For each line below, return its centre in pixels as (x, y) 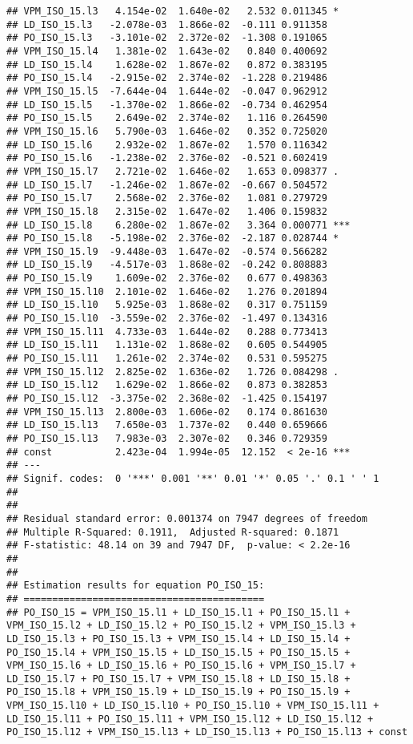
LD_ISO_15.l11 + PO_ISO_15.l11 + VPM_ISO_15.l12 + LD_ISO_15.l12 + (190, 719)
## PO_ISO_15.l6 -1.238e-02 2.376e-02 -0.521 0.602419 (167, 158)
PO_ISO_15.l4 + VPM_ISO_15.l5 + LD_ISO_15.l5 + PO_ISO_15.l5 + (178, 652)
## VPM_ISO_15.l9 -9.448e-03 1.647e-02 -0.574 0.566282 (167, 251)
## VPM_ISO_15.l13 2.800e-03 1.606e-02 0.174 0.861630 (167, 412)
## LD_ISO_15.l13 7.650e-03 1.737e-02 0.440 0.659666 (167, 425)
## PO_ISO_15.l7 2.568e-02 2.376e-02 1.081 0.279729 (167, 198)
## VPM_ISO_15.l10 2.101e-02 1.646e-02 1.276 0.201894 (167, 291)
